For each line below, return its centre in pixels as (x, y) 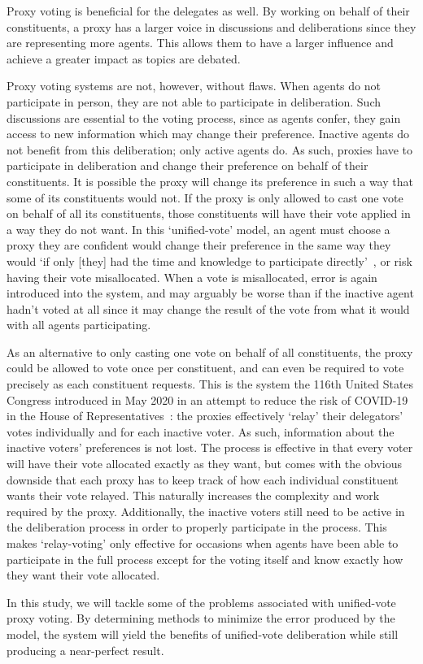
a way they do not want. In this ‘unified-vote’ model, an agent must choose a (198, 229)
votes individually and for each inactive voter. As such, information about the (201, 431)
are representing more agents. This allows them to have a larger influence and (200, 43)
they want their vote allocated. (83, 575)
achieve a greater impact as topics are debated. (124, 58)
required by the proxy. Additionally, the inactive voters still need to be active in (206, 511)
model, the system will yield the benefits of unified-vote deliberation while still (203, 634)
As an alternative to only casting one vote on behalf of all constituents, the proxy (210, 352)
